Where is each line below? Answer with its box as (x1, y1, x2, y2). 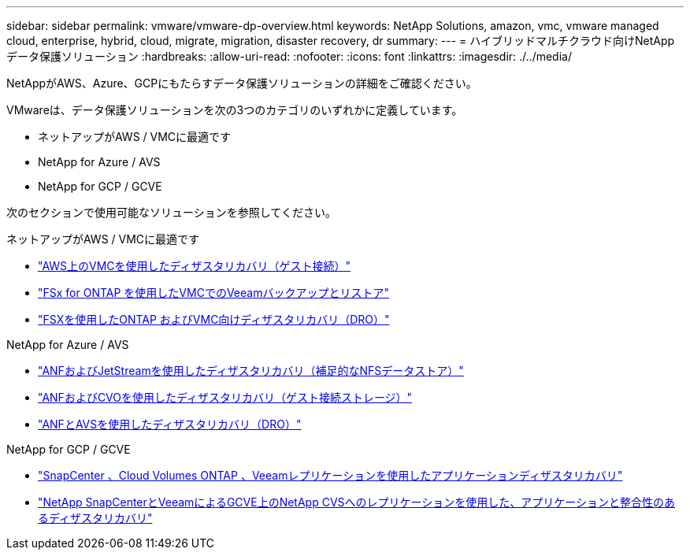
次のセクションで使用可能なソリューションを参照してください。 (6, 206, 336, 219)
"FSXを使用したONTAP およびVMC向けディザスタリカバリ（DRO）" (38, 313, 390, 326)
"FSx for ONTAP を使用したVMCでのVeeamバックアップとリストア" (38, 286, 389, 299)
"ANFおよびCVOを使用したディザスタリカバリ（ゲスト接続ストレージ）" (38, 391, 413, 404)
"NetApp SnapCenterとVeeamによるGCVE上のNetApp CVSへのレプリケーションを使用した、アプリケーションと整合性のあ (38, 495, 675, 509)
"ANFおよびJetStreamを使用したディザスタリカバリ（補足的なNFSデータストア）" (38, 364, 464, 377)
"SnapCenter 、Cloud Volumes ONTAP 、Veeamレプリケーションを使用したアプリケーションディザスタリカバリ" (38, 469, 623, 482)
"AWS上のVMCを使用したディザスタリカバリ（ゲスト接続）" (38, 259, 351, 272)
